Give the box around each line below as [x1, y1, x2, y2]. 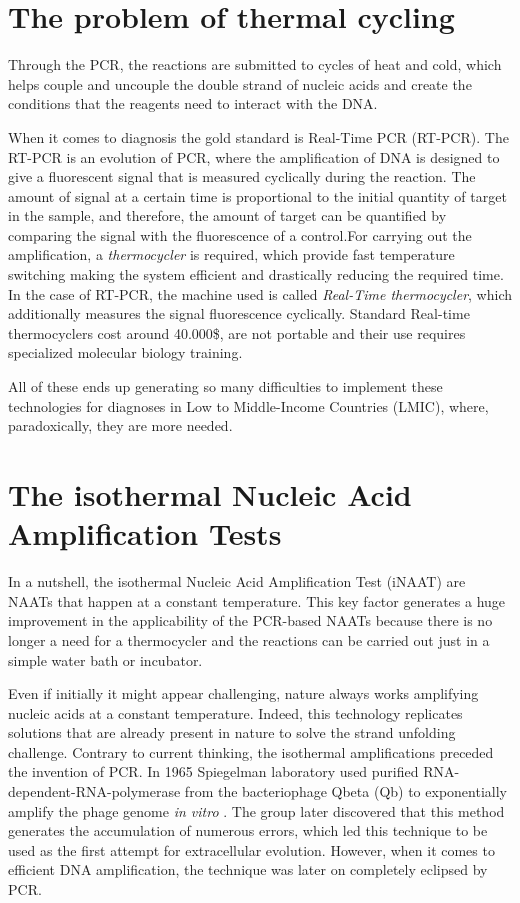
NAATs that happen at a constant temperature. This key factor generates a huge [8, 590, 506, 611]
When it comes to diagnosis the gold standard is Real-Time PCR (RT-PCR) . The [8, 126, 509, 147]
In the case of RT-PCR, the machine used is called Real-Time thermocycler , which [8, 283, 513, 304]
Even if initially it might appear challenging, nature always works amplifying [8, 683, 479, 704]
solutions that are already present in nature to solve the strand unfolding [8, 722, 456, 743]
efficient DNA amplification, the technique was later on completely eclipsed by [8, 859, 488, 880]
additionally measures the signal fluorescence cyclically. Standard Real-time [8, 303, 470, 324]
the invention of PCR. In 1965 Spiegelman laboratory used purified [8, 761, 419, 782]
